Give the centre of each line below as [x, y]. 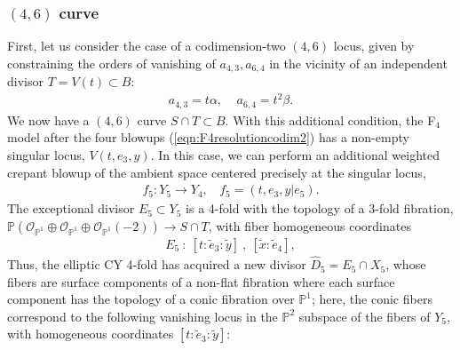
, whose [406, 264]
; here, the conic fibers [372, 299]
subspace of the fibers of [365, 316]
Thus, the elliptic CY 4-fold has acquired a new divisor [157, 264]
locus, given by [374, 46]
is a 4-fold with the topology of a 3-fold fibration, [320, 208]
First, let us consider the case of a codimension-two [147, 46]
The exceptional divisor [71, 208]
